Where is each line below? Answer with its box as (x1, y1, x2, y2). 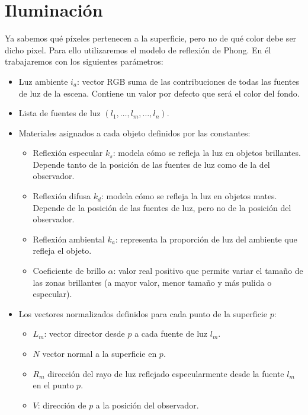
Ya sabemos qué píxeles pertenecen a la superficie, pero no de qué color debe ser (5, 32, 297, 44)
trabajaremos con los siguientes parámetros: (5, 55, 163, 68)
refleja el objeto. (33, 244, 92, 257)
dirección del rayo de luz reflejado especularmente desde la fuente (47, 367, 284, 379)
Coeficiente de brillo (33, 264, 105, 277)
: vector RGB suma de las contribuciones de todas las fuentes (76, 75, 299, 87)
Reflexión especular (33, 146, 103, 159)
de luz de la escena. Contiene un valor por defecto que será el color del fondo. (18, 87, 300, 99)
